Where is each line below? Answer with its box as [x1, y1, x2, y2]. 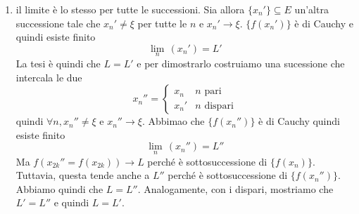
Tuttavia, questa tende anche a [15, 168, 150, 182]
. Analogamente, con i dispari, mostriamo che [137, 181, 334, 196]
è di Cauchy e [294, 15, 353, 30]
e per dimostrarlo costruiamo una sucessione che [137, 56, 345, 70]
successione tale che [15, 15, 101, 30]
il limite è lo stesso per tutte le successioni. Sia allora [15, 2, 245, 16]
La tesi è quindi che [15, 56, 101, 70]
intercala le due [15, 69, 82, 84]
